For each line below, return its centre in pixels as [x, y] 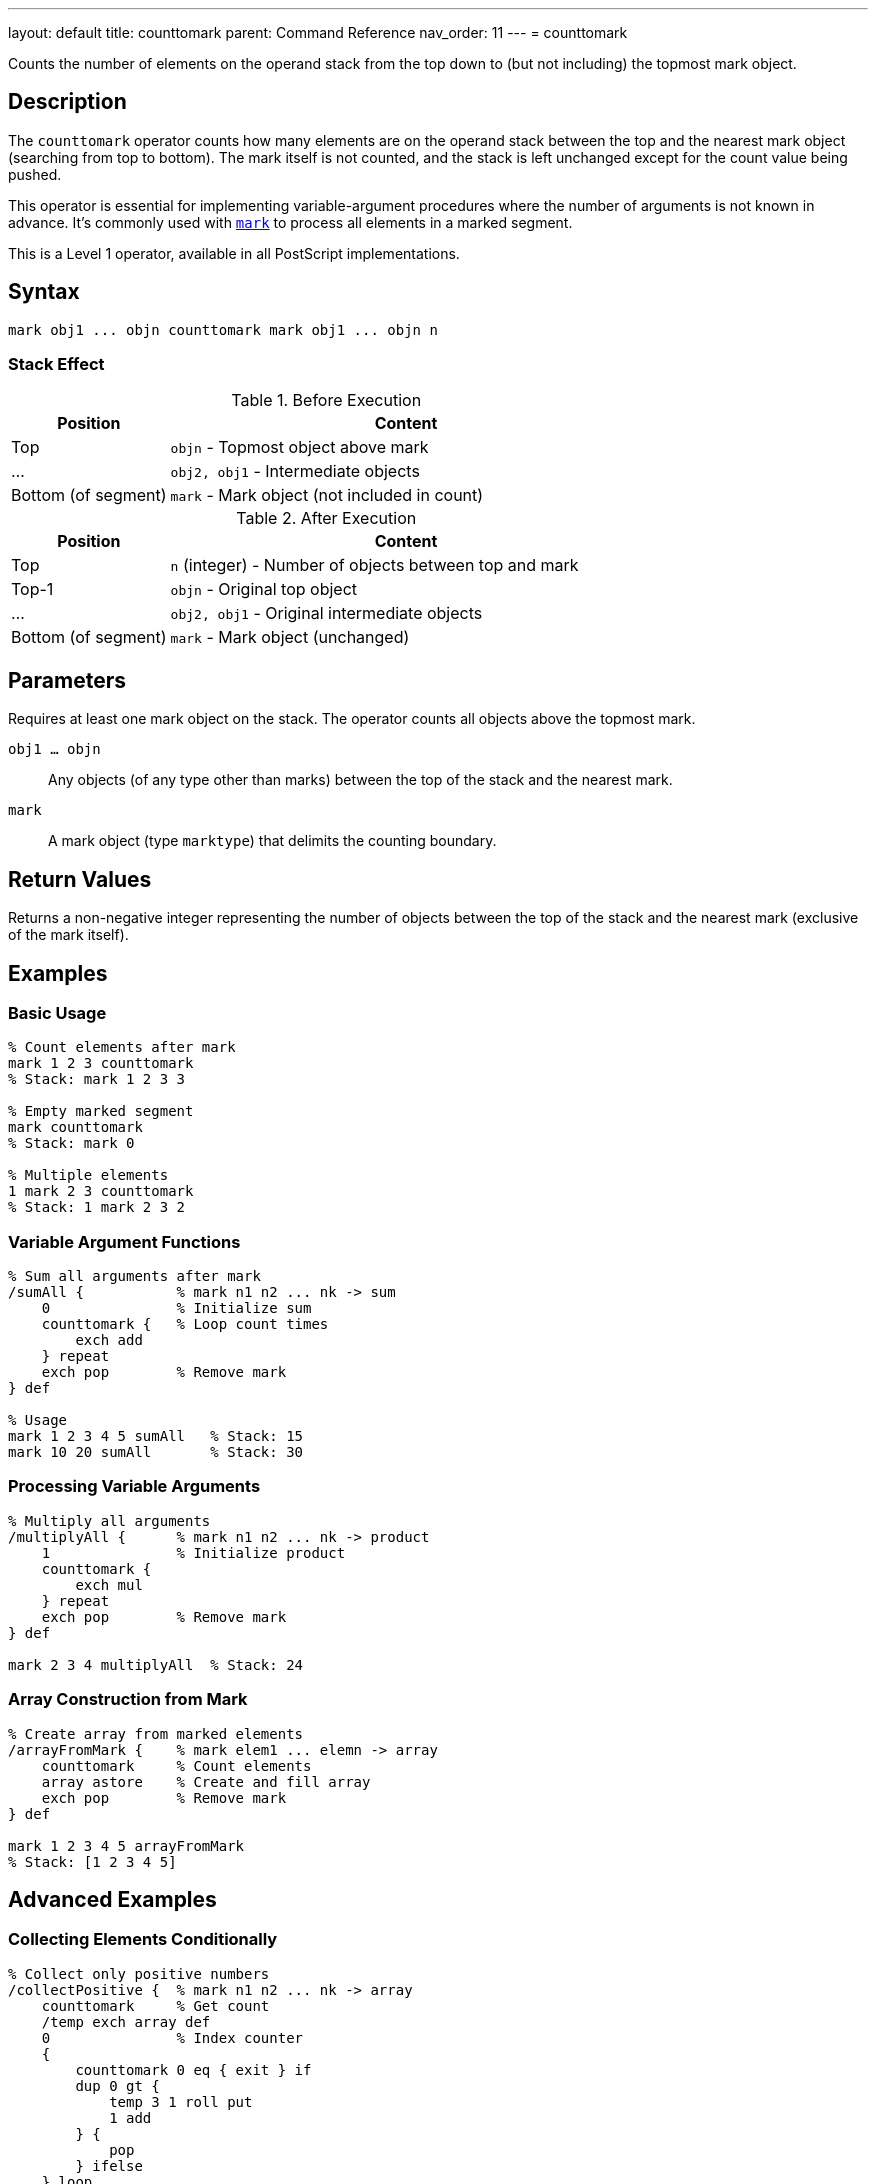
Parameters [67, 680]
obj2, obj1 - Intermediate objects [295, 471]
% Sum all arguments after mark [134, 1276]
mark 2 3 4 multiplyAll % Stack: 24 [156, 1664]
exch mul [109, 1584]
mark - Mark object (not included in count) [327, 495]
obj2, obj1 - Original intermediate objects [326, 613]
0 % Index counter [172, 2037]
